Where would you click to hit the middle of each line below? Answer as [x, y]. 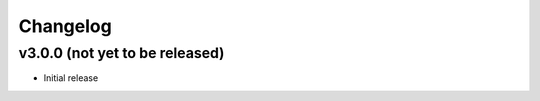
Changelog [65, 26]
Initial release [71, 78]
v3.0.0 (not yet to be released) [121, 53]
